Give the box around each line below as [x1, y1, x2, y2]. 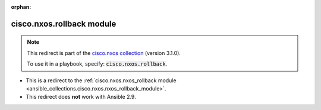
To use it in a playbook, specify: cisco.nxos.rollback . [27, 60, 168, 67]
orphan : [11, 4, 32, 10]
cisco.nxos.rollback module [11, 18, 117, 29]
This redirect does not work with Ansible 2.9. [26, 93, 136, 101]
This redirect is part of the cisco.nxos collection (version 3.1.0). [27, 49, 181, 56]
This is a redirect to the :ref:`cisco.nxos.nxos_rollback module [26, 77, 177, 84]
